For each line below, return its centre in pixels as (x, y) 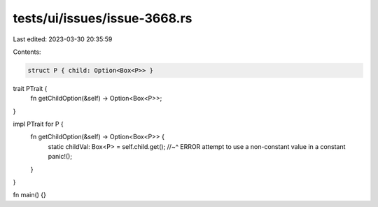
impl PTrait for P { (38, 124)
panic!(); (60, 157)
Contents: (27, 52)
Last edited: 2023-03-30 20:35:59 (63, 39)
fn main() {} (30, 195)
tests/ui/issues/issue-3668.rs (103, 18)
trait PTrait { (30, 88)
